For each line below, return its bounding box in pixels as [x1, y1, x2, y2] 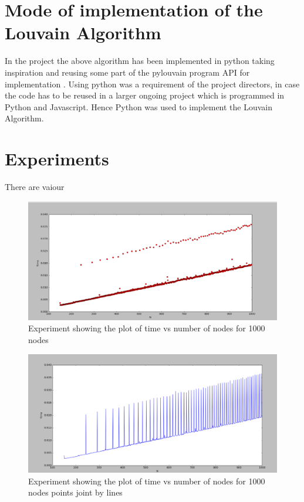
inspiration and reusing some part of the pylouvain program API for [5, 66, 250, 78]
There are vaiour [5, 181, 65, 192]
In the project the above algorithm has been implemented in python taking [5, 55, 275, 67]
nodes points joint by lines [28, 486, 123, 498]
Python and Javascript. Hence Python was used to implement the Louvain [5, 100, 273, 113]
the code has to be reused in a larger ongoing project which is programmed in [5, 89, 285, 101]
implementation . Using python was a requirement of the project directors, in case [5, 77, 300, 90]
